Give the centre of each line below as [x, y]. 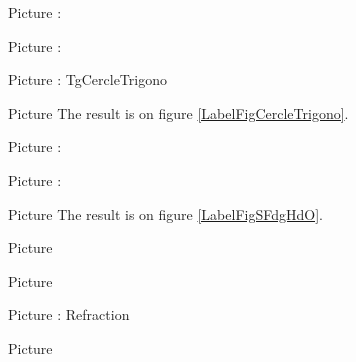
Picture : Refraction [69, 314]
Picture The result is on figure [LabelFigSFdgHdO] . [165, 213]
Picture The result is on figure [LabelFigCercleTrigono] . [178, 112]
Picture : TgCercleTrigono [87, 79]
